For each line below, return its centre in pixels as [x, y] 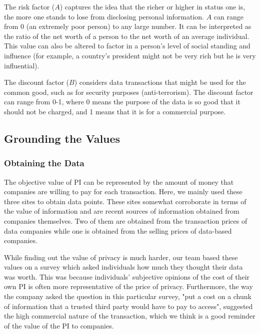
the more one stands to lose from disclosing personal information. [104, 16]
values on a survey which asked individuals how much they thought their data [123, 267]
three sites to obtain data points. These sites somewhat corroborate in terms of [125, 201]
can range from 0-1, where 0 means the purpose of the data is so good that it [122, 102]
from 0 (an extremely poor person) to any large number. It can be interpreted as [128, 26]
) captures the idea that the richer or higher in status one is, [152, 6]
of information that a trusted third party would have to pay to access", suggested [128, 306]
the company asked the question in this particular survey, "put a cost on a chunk [128, 296]
